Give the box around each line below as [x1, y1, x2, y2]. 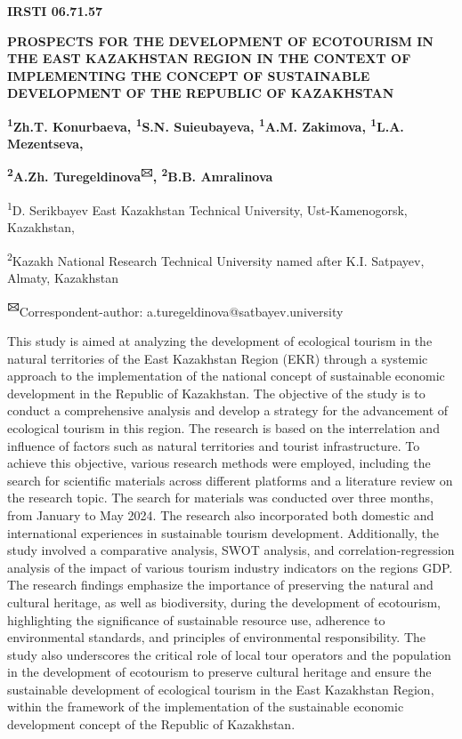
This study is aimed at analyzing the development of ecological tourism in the [7, 332, 433, 349]
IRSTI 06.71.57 [7, 2, 103, 20]
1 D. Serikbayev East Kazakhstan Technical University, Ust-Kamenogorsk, [7, 198, 408, 219]
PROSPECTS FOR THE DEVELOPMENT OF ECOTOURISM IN [7, 31, 434, 50]
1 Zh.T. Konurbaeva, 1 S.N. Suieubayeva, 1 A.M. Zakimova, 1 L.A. [7, 114, 404, 135]
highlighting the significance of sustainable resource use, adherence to [7, 610, 385, 629]
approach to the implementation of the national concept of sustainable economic [7, 366, 445, 385]
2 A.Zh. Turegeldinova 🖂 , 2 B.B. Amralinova [7, 165, 273, 186]
